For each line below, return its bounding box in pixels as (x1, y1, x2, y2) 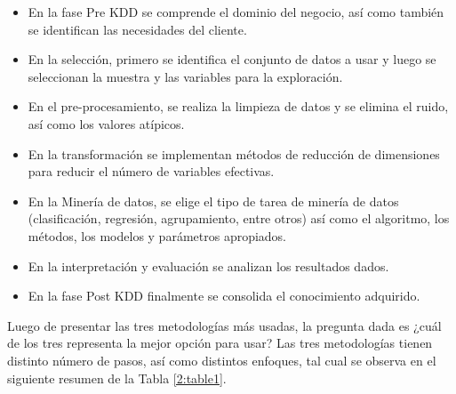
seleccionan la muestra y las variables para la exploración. (28, 67, 343, 85)
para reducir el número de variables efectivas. (28, 162, 275, 181)
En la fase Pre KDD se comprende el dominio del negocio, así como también (28, 3, 444, 20)
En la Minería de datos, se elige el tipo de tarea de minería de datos (28, 191, 399, 210)
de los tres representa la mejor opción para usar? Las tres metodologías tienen (7, 334, 433, 352)
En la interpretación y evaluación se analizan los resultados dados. (28, 256, 389, 275)
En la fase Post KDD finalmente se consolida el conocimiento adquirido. (28, 286, 420, 305)
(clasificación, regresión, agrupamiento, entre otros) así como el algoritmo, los (28, 209, 450, 228)
